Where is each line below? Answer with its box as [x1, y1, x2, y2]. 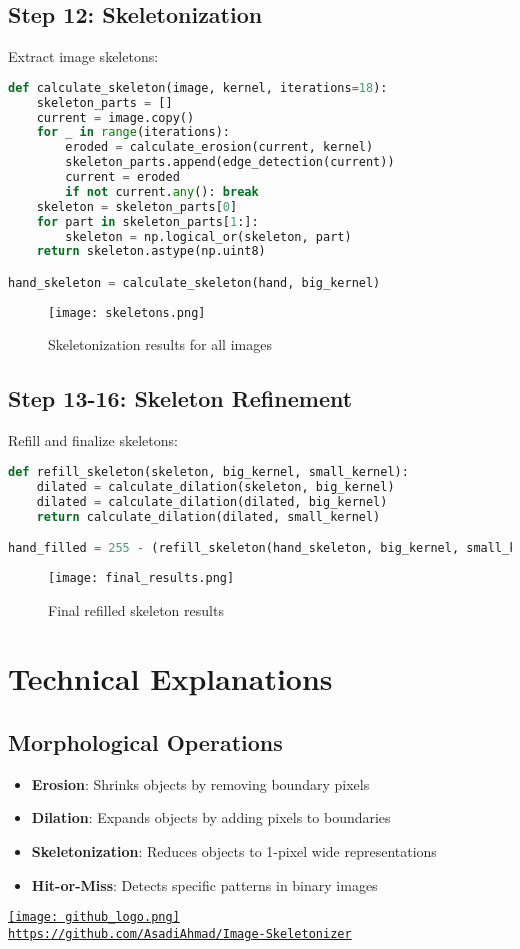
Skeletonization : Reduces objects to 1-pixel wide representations [31, 840, 437, 861]
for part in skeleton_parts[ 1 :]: [36, 214, 259, 229]
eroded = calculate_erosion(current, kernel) [65, 140, 374, 155]
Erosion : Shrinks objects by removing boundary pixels [31, 773, 370, 794]
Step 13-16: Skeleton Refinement [8, 383, 353, 414]
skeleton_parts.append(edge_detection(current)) [65, 155, 395, 170]
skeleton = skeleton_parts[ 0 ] [36, 199, 238, 214]
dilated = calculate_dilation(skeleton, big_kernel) [36, 479, 395, 494]
